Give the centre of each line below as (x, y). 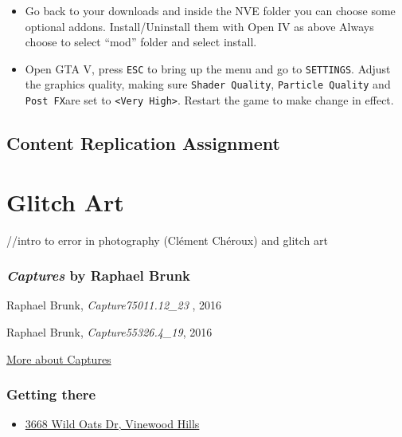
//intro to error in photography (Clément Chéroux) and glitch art (167, 240)
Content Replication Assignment (143, 143)
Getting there (51, 394)
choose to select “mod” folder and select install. (141, 42)
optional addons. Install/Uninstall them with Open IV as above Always (199, 26)
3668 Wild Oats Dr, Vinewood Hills (112, 424)
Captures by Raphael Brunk (99, 276)
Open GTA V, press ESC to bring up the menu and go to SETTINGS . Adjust (208, 68)
